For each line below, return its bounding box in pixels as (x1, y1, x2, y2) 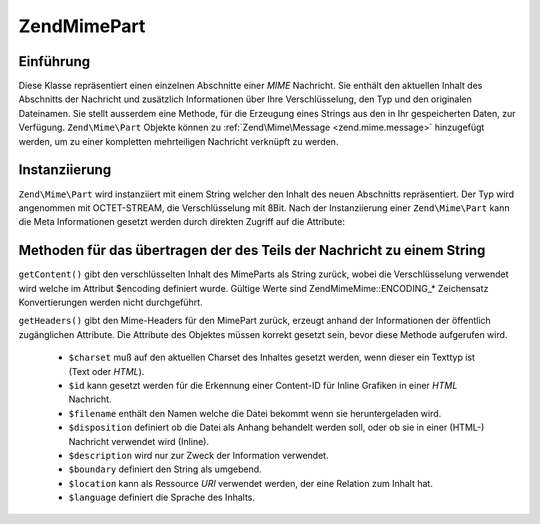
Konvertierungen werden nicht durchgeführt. (18, 296, 204, 308)
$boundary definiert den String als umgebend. (68, 463, 262, 475)
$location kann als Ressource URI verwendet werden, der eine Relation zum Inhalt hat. (68, 477, 434, 489)
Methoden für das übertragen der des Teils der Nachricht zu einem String (18, 242, 486, 259)
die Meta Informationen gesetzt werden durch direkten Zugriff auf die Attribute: (18, 216, 345, 228)
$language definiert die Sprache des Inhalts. (68, 491, 255, 504)
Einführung (18, 53, 90, 70)
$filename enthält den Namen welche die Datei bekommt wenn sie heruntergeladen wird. (68, 407, 442, 419)
